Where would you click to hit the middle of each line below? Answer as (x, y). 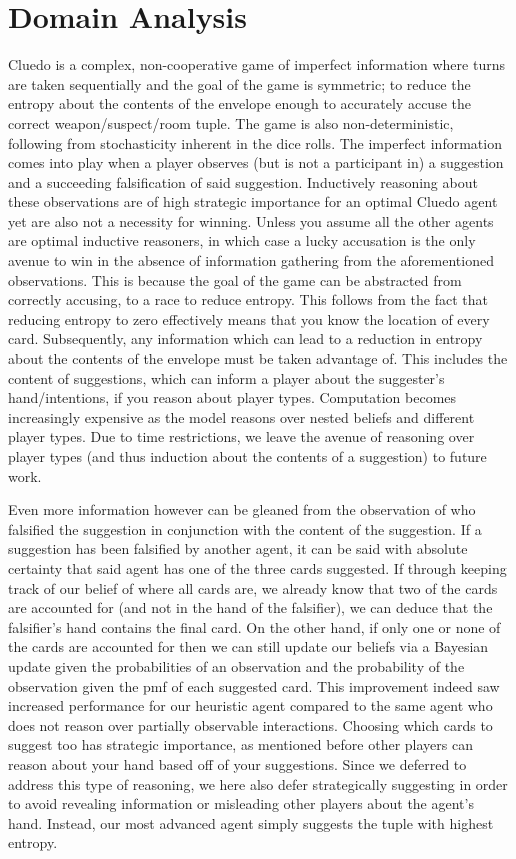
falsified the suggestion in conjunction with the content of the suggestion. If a (245, 528)
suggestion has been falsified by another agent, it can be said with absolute (238, 548)
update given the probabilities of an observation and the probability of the (236, 665)
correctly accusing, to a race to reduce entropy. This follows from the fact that (248, 299)
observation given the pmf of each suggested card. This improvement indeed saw (254, 685)
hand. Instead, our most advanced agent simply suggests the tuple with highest (251, 822)
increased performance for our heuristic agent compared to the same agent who (250, 705)
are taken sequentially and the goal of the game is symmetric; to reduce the (239, 83)
